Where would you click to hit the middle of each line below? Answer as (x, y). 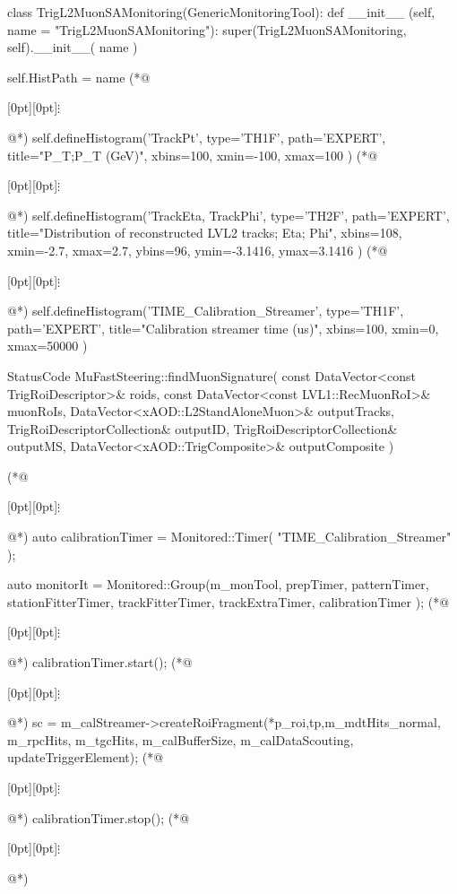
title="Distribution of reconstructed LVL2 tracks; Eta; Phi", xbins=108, (205, 233)
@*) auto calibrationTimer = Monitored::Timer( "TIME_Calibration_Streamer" (229, 537)
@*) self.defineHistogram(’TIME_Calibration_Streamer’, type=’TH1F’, (206, 311)
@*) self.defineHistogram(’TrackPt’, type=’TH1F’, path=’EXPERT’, (197, 137)
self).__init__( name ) (73, 47)
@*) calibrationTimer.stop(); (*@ (99, 817)
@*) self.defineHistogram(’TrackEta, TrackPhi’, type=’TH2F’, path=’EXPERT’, (228, 215)
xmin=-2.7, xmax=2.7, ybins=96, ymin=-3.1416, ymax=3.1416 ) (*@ (198, 250)
